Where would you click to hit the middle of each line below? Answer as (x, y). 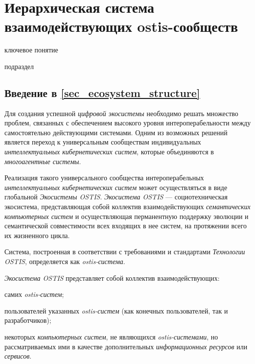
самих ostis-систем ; (34, 294)
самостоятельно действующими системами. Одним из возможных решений (116, 132)
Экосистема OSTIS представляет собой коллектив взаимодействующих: (112, 278)
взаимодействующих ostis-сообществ (121, 26)
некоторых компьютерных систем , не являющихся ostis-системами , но (111, 336)
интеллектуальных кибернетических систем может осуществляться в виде (116, 187)
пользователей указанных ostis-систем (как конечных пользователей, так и (116, 310)
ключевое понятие (31, 50)
